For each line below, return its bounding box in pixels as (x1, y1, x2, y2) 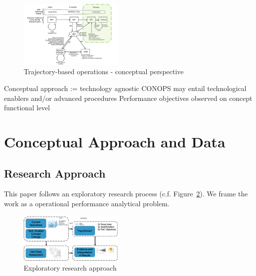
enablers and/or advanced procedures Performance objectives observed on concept (4, 92, 253, 103)
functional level (4, 102, 50, 113)
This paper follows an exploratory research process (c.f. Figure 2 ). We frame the (4, 188, 248, 199)
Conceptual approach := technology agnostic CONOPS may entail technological (4, 83, 247, 93)
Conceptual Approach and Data (4, 131, 225, 151)
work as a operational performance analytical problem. (4, 198, 170, 208)
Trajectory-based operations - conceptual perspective (24, 66, 184, 77)
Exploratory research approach (24, 262, 117, 273)
